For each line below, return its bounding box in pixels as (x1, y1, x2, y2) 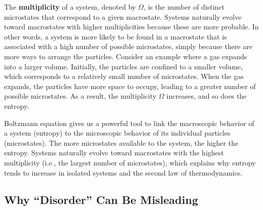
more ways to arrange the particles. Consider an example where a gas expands (4, 51, 247, 61)
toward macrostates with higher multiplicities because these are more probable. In (4, 21, 259, 32)
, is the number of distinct (143, 2, 225, 12)
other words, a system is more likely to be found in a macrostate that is (4, 31, 227, 41)
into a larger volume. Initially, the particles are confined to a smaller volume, (4, 61, 243, 71)
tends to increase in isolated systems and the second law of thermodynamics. (4, 167, 243, 178)
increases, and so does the (166, 91, 247, 101)
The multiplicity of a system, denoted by (4, 2, 136, 12)
